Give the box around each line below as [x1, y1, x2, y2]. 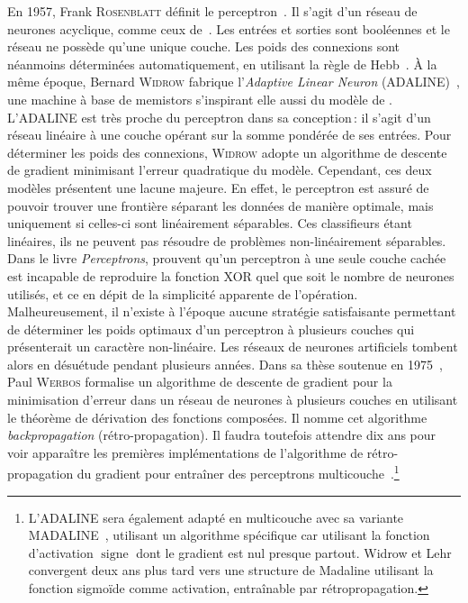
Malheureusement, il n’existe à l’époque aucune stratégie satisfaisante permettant [7, 302, 456, 321]
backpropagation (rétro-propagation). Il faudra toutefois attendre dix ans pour [7, 425, 436, 444]
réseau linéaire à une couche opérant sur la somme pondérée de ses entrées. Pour [7, 125, 452, 144]
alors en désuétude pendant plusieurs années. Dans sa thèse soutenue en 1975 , [7, 354, 443, 373]
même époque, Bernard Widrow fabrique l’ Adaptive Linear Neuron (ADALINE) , [7, 72, 460, 91]
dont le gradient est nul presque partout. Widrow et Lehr [136, 543, 452, 562]
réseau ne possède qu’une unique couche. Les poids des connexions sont [7, 37, 400, 56]
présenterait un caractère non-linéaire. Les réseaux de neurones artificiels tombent [7, 337, 458, 356]
